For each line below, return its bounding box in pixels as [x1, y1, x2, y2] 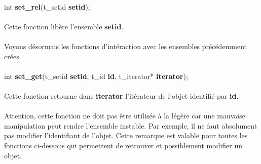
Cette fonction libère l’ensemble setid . [4, 21, 124, 31]
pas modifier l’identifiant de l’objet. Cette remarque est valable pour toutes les [4, 130, 248, 141]
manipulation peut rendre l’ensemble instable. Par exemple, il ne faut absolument [4, 120, 257, 131]
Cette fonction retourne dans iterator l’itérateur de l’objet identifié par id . [4, 90, 239, 101]
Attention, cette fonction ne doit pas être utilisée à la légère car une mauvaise [4, 110, 245, 121]
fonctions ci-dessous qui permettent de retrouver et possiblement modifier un [4, 140, 243, 150]
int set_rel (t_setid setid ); [4, 1, 90, 12]
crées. [4, 51, 21, 61]
